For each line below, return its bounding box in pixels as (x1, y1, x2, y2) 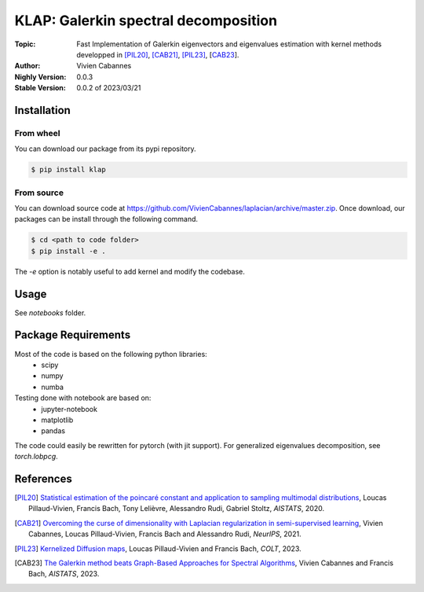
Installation (14, 103, 71, 117)
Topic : (14, 39, 36, 49)
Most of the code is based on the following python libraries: (14, 349, 207, 359)
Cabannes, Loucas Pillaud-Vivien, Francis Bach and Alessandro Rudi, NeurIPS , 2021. (28, 529, 302, 539)
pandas (41, 426, 66, 436)
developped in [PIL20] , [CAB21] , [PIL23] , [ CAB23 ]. (76, 50, 239, 59)
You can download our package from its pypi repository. (14, 144, 196, 153)
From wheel (14, 127, 60, 138)
